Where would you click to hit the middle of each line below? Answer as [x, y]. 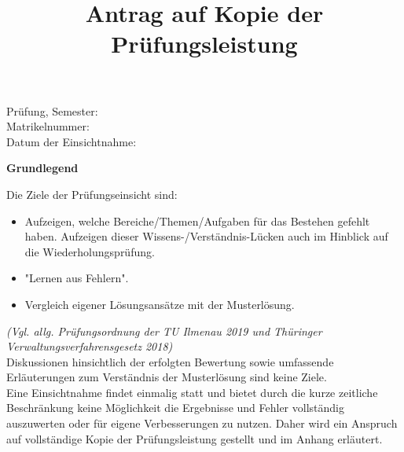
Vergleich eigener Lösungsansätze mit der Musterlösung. [160, 304]
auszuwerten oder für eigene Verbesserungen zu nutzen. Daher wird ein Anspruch [202, 423]
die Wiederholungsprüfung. [90, 251]
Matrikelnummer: [48, 126]
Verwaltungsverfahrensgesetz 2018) [90, 346]
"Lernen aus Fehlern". [77, 278]
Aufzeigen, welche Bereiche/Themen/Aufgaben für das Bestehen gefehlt [197, 220]
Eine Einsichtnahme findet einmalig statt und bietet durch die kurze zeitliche [192, 392]
